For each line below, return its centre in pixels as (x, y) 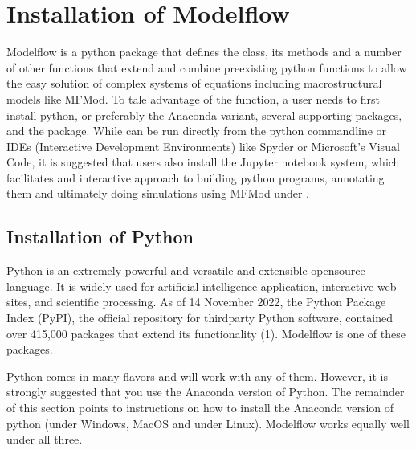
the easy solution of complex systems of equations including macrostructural (194, 83)
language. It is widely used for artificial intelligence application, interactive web (202, 286)
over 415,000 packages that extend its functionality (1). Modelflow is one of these (206, 333)
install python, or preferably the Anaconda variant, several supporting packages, (204, 115)
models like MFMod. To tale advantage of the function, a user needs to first (193, 98)
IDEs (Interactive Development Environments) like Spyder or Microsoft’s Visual (203, 146)
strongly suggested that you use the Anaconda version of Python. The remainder (206, 392)
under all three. (45, 439)
